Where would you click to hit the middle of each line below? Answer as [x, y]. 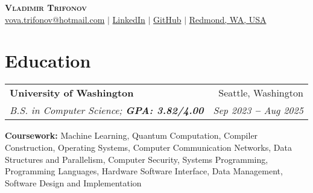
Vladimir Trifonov [46, 7]
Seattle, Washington [261, 93]
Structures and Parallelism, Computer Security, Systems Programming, [137, 159]
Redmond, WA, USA [228, 19]
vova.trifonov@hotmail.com [55, 19]
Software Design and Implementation [73, 182]
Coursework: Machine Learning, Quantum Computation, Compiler [131, 135]
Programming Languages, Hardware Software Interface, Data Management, [144, 171]
